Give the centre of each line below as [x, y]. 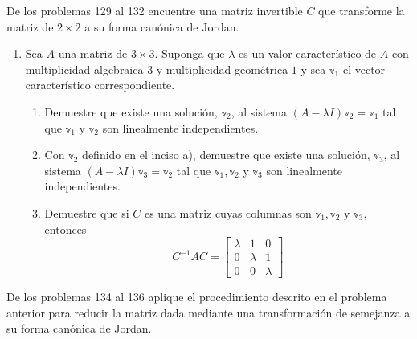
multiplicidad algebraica [84, 69]
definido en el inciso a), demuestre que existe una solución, [226, 155]
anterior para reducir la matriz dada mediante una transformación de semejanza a [208, 312]
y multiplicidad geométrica [222, 69]
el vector [364, 69]
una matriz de [93, 53]
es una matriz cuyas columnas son [228, 212]
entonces [65, 229]
